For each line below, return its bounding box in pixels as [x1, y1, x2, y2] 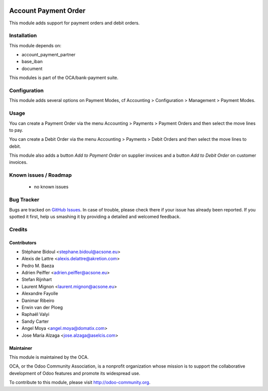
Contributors [9, 239, 37, 246]
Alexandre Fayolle [21, 291, 58, 296]
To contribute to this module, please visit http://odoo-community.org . [9, 380, 151, 386]
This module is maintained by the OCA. [9, 354, 89, 360]
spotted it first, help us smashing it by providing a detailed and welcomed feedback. [9, 213, 181, 219]
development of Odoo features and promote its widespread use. [9, 370, 140, 376]
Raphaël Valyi [21, 311, 50, 317]
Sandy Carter [21, 318, 49, 324]
